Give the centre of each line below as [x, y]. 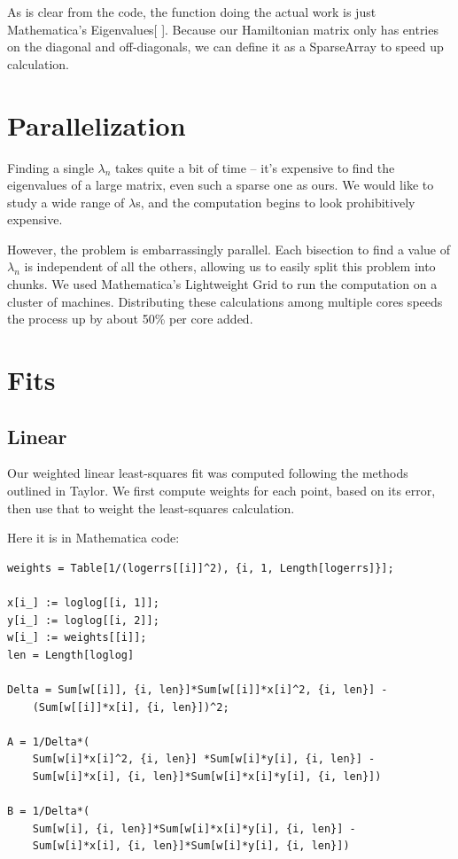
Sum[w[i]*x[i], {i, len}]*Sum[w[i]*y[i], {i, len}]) [191, 846]
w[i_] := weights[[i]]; [77, 638]
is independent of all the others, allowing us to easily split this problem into [230, 266]
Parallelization [97, 125]
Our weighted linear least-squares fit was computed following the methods [208, 473]
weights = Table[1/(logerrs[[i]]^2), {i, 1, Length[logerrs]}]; [201, 568]
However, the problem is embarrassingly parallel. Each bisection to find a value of [229, 249]
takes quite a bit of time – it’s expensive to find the [255, 167]
